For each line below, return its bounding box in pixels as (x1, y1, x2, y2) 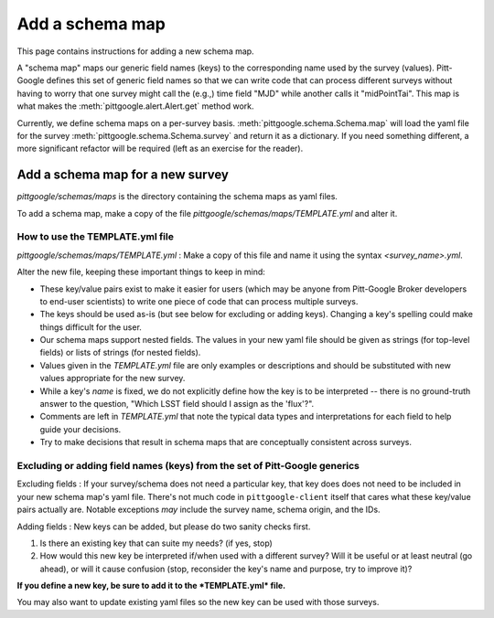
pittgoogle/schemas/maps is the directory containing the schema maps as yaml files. (16, 191, 338, 202)
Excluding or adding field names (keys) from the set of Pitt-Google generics (16, 459, 360, 472)
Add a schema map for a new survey (16, 167, 229, 183)
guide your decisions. (39, 423, 122, 434)
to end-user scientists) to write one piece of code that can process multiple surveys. (39, 295, 359, 306)
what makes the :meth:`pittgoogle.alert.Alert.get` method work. (16, 101, 255, 112)
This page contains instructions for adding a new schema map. (16, 46, 255, 57)
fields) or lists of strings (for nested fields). (39, 347, 201, 358)
